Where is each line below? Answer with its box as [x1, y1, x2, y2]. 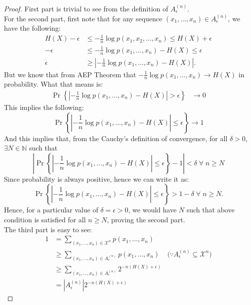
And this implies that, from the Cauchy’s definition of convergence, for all [4, 133, 228, 143]
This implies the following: [4, 102, 84, 112]
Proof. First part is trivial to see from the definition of [4, 3, 168, 13]
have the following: [4, 23, 61, 33]
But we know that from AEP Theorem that [4, 69, 136, 79]
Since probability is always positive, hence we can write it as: [4, 173, 189, 184]
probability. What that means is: [4, 79, 103, 89]
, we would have [128, 204, 177, 215]
